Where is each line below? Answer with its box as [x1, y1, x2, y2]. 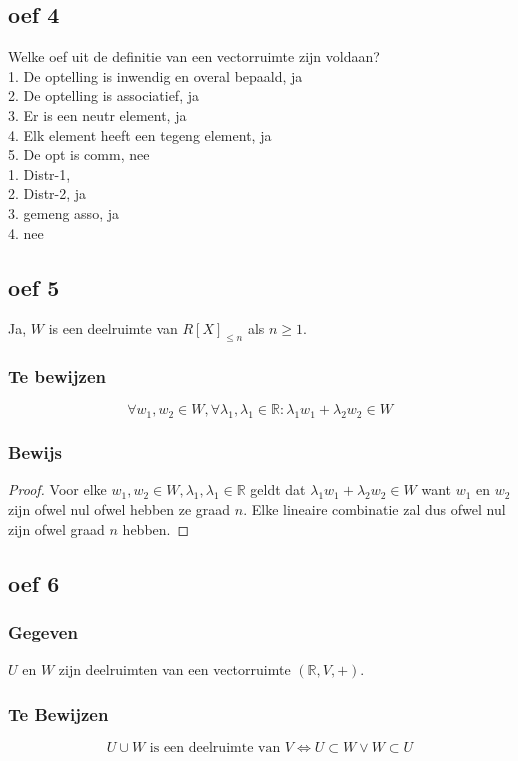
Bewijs [8, 440, 62, 465]
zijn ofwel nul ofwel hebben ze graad [8, 498, 231, 519]
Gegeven [8, 619, 78, 644]
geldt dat [250, 479, 306, 500]
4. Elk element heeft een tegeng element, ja [8, 124, 272, 145]
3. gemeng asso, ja [8, 202, 119, 223]
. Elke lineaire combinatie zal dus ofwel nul [243, 498, 506, 519]
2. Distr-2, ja [8, 183, 87, 204]
